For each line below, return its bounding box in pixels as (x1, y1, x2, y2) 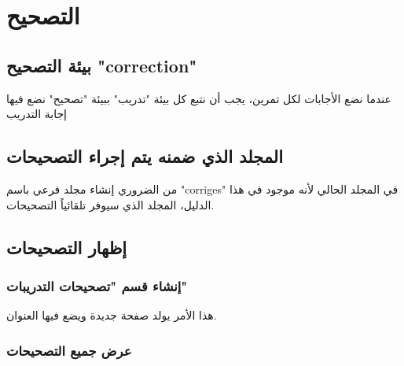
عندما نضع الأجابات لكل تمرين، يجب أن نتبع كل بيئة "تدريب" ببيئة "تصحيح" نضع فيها (6, 90, 391, 106)
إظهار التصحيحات (6, 235, 127, 259)
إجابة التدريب (6, 105, 68, 122)
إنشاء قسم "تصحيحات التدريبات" (6, 275, 188, 295)
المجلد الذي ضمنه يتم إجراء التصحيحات (6, 144, 284, 168)
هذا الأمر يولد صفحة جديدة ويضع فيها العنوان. (6, 307, 217, 323)
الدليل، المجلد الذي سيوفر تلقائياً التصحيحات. (6, 196, 215, 213)
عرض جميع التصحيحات (6, 340, 132, 360)
